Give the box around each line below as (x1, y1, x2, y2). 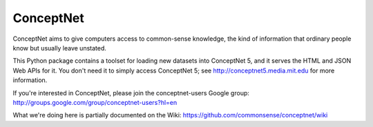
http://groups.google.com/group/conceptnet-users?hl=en (12, 98, 178, 106)
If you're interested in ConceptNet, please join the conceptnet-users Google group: (12, 88, 250, 97)
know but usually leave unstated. (12, 43, 107, 52)
